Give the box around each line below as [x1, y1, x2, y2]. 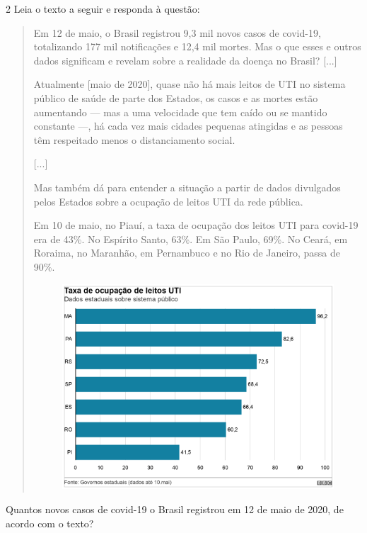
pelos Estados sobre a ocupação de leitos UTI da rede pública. [33, 193, 303, 208]
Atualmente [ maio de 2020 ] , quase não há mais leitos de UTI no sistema [33, 77, 346, 91]
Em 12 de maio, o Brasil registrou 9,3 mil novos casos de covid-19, [33, 25, 321, 40]
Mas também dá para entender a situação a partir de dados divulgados [33, 179, 341, 194]
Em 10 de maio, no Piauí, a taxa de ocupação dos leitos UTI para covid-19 [33, 218, 359, 232]
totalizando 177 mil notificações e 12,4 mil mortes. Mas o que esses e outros [33, 39, 361, 54]
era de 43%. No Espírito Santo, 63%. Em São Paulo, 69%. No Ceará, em [33, 231, 348, 246]
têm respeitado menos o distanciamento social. [33, 132, 235, 147]
